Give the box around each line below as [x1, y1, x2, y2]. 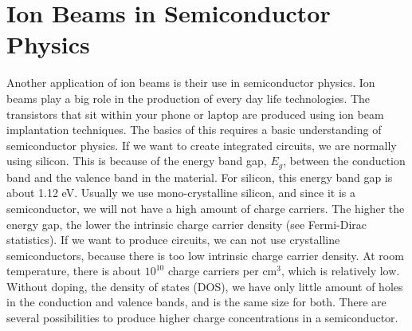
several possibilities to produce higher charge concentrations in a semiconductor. [6, 309, 398, 326]
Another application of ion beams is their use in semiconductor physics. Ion [6, 74, 375, 91]
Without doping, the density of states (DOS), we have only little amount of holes [6, 278, 403, 294]
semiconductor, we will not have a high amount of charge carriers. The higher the [6, 199, 405, 216]
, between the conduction [283, 152, 406, 169]
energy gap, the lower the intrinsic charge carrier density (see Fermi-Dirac [6, 215, 367, 232]
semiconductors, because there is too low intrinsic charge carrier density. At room [6, 246, 404, 263]
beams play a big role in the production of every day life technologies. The [6, 89, 371, 106]
